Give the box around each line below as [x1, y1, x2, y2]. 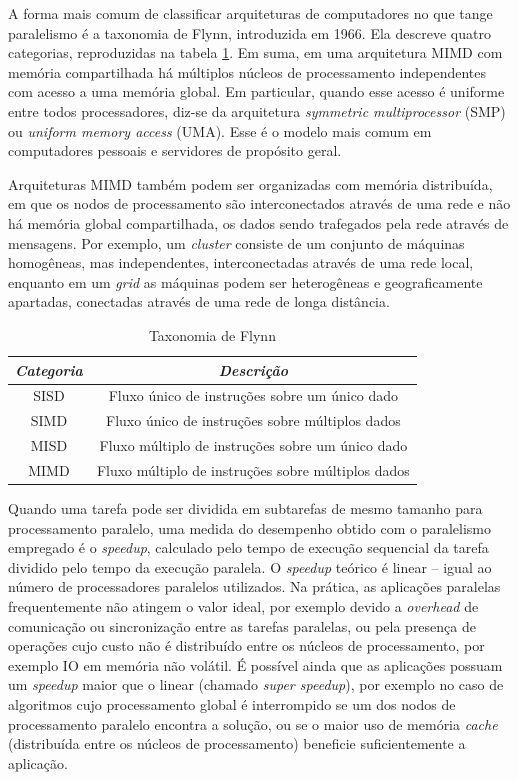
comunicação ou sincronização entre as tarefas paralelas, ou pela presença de [8, 615, 476, 636]
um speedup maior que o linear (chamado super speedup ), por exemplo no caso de [8, 674, 504, 695]
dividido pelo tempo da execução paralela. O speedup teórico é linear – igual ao [8, 556, 492, 577]
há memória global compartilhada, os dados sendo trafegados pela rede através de [8, 212, 509, 233]
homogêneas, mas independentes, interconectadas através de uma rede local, [8, 252, 474, 273]
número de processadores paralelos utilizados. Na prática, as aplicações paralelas [8, 576, 501, 597]
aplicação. [8, 752, 68, 773]
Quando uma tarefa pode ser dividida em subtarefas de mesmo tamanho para [8, 497, 483, 518]
